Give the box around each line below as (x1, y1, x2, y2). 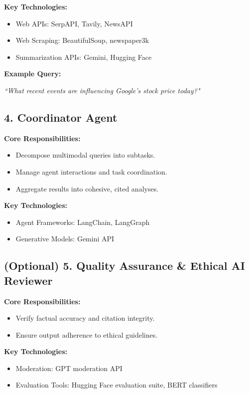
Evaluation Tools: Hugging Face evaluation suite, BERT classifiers (15, 380, 218, 390)
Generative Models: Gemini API (15, 233, 115, 244)
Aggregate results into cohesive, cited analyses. (15, 183, 159, 194)
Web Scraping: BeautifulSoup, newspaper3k (15, 35, 149, 45)
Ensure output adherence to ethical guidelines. (15, 329, 158, 340)
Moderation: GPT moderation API (15, 363, 123, 373)
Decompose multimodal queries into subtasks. (15, 150, 155, 160)
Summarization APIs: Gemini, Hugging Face (15, 51, 152, 62)
